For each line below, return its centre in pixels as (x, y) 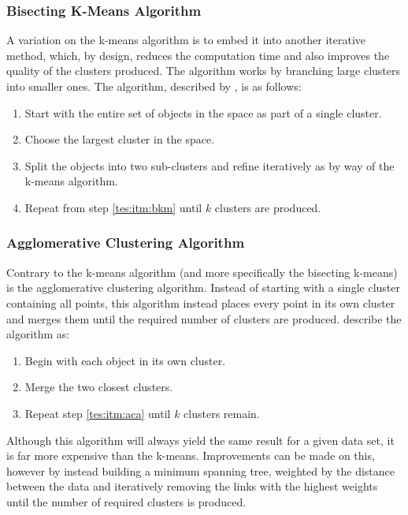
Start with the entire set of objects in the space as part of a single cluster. (203, 112)
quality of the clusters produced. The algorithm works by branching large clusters (204, 71)
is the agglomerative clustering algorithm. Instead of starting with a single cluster (203, 287)
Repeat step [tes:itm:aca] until (98, 413)
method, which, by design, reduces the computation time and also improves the (198, 55)
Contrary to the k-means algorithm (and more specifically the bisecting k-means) (202, 272)
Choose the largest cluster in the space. (120, 139)
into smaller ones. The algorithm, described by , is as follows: (154, 86)
